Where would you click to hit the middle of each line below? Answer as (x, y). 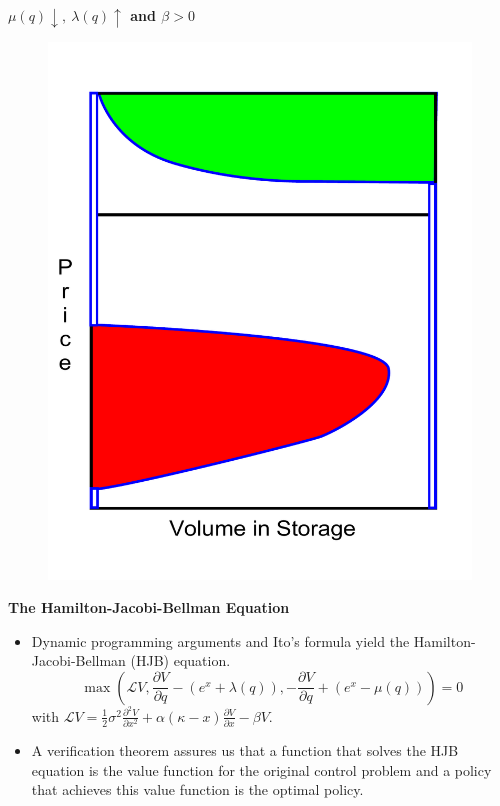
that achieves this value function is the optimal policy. (197, 789)
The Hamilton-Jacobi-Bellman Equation (149, 607)
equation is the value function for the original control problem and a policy (261, 769)
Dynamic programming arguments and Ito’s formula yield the (220, 640)
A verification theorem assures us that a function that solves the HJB (245, 750)
